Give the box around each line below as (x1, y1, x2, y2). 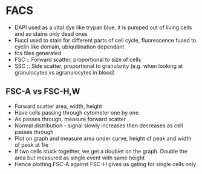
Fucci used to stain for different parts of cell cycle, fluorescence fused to (14, 36, 197, 44)
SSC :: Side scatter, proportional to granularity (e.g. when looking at (14, 62, 183, 70)
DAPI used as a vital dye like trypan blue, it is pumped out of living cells (14, 24, 192, 31)
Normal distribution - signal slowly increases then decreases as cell (14, 122, 183, 129)
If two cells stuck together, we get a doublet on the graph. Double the (14, 147, 188, 155)
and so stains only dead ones (14, 30, 88, 37)
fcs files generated (14, 49, 62, 56)
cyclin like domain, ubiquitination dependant (14, 43, 125, 50)
